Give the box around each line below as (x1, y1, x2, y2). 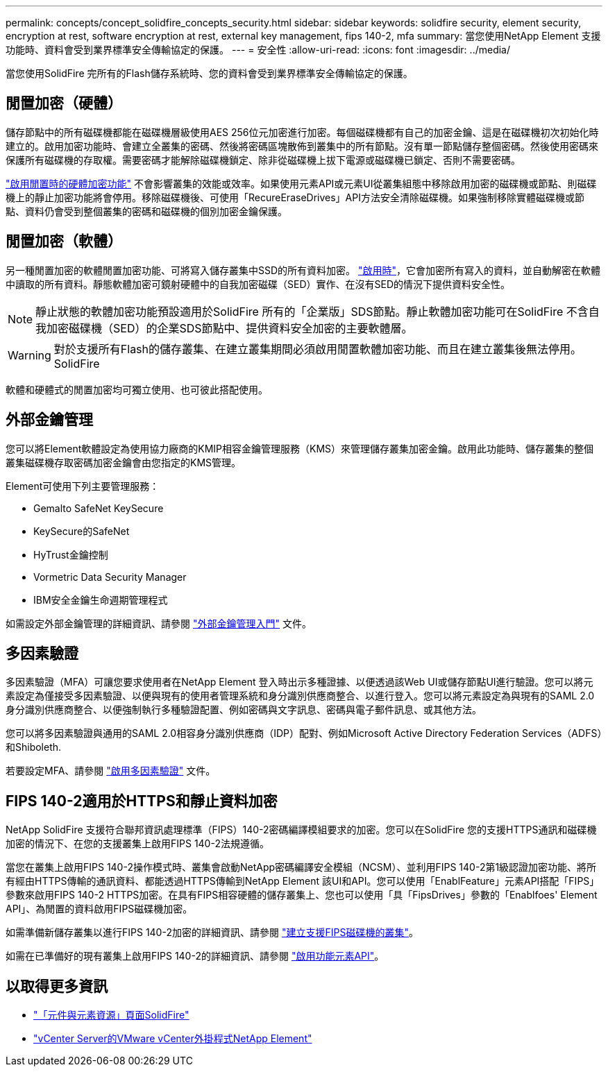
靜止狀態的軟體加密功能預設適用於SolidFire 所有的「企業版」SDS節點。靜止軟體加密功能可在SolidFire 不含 (35, 304, 589, 318)
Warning (8, 348, 51, 362)
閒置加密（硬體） (6, 94, 122, 112)
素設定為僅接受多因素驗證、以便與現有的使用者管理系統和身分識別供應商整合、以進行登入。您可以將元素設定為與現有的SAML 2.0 (6, 690, 595, 702)
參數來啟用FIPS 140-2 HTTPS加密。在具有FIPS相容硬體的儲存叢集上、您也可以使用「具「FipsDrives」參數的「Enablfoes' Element (6, 889, 598, 901)
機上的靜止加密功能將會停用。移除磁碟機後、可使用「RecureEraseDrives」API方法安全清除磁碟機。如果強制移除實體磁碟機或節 (6, 191, 584, 203)
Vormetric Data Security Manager (33, 570, 187, 583)
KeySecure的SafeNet (33, 525, 130, 537)
